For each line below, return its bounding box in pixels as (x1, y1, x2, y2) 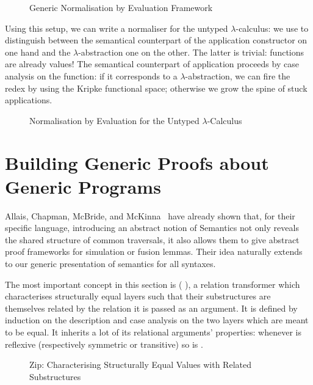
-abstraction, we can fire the (185, 69, 290, 82)
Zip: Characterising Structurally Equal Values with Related (29, 358, 251, 371)
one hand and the (5, 45, 71, 58)
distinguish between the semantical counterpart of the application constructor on (5, 34, 308, 46)
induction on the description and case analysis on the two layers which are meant (5, 313, 309, 326)
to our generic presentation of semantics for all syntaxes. (5, 257, 216, 270)
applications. (5, 94, 52, 106)
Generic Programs (5, 174, 161, 199)
